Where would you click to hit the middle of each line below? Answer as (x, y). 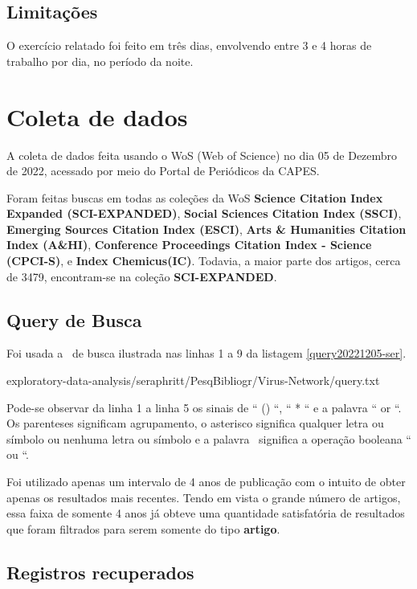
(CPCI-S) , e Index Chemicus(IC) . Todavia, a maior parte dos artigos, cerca (204, 261)
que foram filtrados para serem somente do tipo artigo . (143, 528)
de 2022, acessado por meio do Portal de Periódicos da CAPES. (163, 171)
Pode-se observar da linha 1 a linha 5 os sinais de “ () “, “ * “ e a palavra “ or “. (204, 407)
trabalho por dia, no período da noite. (100, 61)
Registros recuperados (100, 572)
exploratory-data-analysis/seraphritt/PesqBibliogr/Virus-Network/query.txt (193, 380)
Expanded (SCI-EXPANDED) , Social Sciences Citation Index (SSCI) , (204, 213)
